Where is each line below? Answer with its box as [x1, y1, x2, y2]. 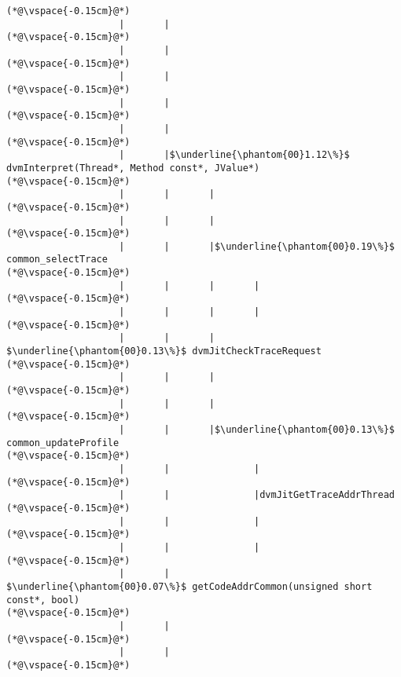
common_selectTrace [6, 254, 108, 265]
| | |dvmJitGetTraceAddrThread [119, 489, 395, 501]
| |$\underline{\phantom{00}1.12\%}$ [119, 149, 350, 161]
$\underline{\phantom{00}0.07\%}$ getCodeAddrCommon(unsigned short [6, 580, 373, 592]
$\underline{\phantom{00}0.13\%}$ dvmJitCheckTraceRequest [6, 346, 322, 357]
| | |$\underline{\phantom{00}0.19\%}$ [119, 240, 395, 252]
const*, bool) [6, 594, 80, 606]
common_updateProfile [6, 437, 120, 448]
